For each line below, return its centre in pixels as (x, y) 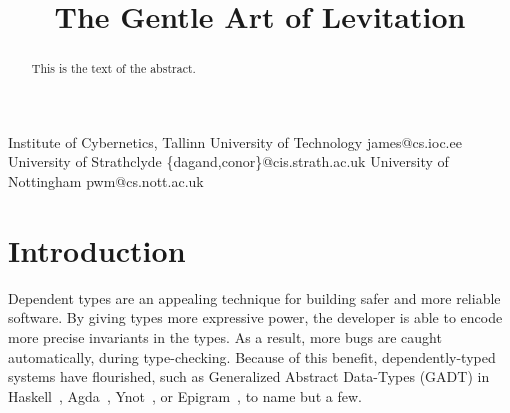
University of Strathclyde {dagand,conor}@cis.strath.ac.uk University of (228, 161)
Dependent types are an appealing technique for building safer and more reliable (254, 297)
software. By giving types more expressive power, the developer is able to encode (255, 317)
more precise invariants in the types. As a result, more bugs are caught (225, 336)
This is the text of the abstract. (113, 68)
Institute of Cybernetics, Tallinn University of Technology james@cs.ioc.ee (235, 141)
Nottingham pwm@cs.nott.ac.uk (106, 181)
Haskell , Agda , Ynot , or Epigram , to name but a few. (185, 395)
